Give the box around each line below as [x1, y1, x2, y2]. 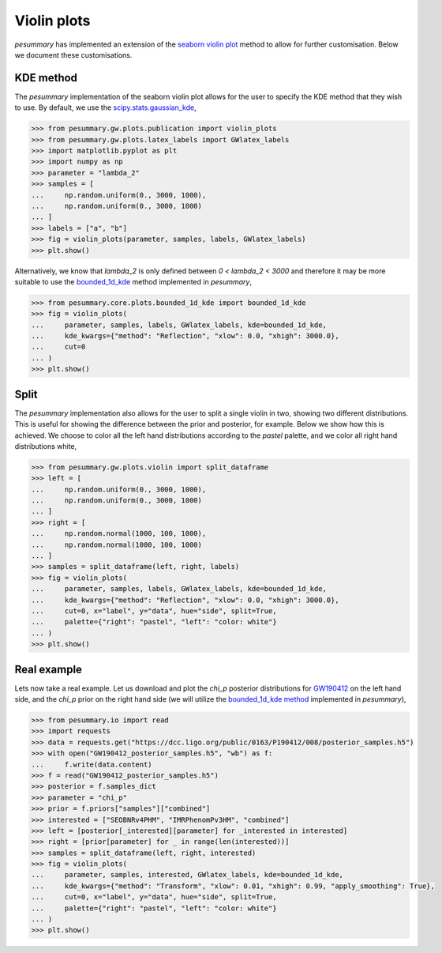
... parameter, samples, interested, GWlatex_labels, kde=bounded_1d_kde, [31, 870, 343, 880]
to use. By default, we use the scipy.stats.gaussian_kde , [14, 103, 197, 112]
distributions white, [14, 441, 77, 450]
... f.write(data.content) [31, 759, 153, 769]
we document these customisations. [14, 50, 133, 59]
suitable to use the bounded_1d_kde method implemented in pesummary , [14, 277, 253, 286]
